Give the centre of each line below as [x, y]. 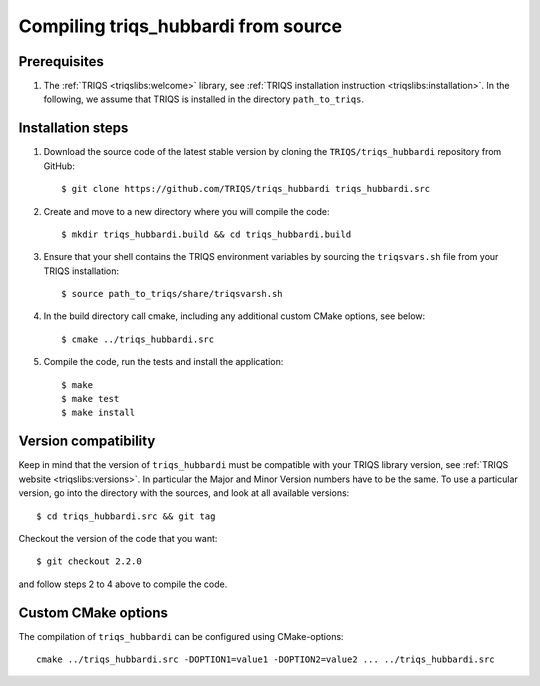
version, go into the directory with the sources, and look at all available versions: [184, 493]
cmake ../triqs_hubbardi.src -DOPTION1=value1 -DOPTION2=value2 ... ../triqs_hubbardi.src [265, 659]
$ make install [98, 413]
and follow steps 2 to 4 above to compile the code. [123, 584]
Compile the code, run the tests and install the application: [163, 362]
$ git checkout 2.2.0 [89, 561]
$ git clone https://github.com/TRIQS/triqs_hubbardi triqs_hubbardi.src [246, 189]
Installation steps [73, 128]
